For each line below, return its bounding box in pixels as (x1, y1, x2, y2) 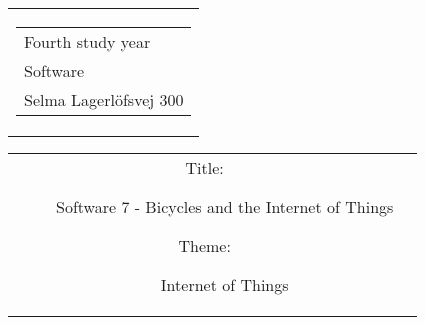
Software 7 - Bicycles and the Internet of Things (56, 195, 394, 218)
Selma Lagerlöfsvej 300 (24, 88, 184, 111)
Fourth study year (24, 30, 151, 53)
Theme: (178, 234, 231, 257)
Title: (185, 156, 224, 179)
